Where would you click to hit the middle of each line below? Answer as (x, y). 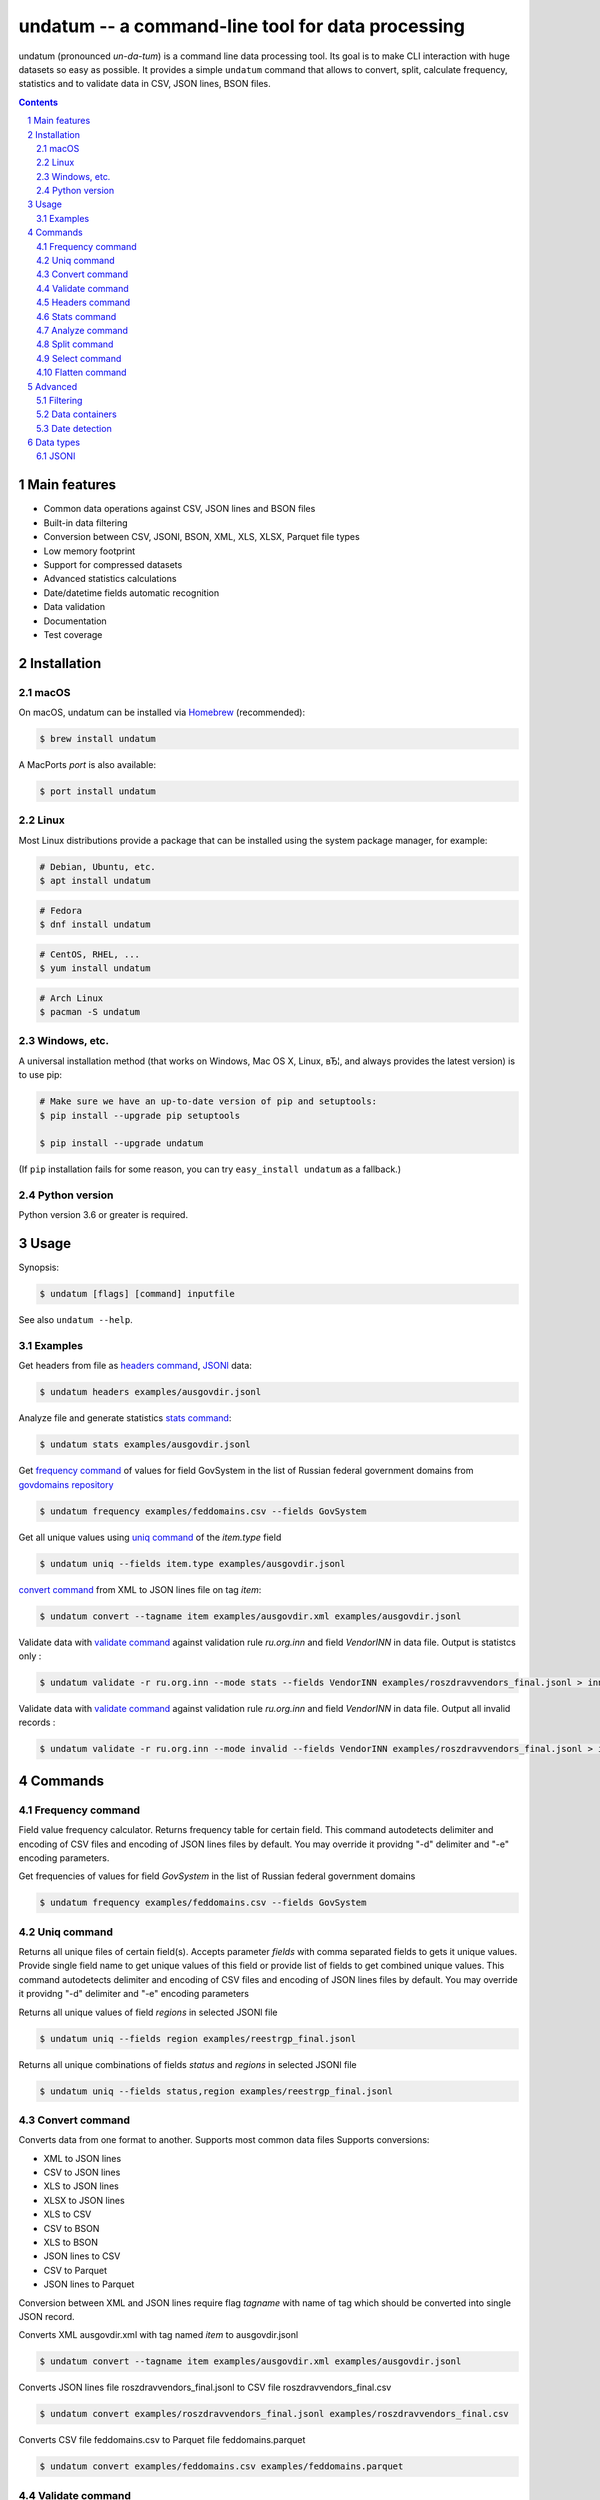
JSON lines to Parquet (89, 2284)
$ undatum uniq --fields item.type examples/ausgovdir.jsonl (192, 1563)
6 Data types (53, 442)
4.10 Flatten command (81, 372)
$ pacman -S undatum (89, 1012)
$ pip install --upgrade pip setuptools (139, 1115)
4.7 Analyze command (82, 330)
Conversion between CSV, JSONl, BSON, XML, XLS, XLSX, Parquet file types (201, 537)
